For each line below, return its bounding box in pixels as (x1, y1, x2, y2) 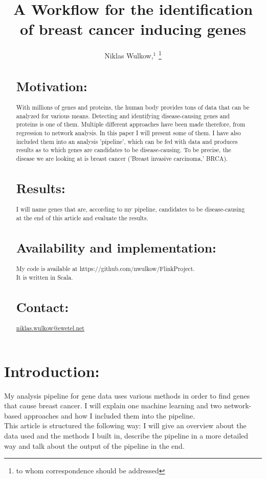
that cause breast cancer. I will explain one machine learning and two (4, 400, 222, 411)
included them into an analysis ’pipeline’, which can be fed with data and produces (16, 137, 238, 145)
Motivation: (16, 77, 87, 95)
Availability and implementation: (16, 238, 216, 256)
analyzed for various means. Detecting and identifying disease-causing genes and (16, 111, 230, 120)
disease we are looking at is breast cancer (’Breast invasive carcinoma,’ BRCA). (16, 154, 228, 163)
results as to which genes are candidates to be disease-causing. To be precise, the (16, 145, 231, 154)
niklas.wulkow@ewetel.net (16, 324, 84, 332)
